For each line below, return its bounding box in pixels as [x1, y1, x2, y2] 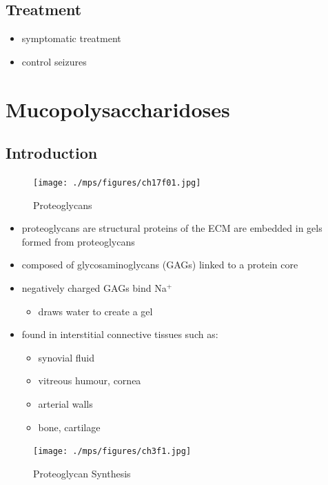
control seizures [21, 54, 87, 68]
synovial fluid [38, 350, 94, 364]
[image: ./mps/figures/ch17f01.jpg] [33, 177, 201, 188]
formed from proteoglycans [21, 234, 135, 248]
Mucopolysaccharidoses [6, 95, 230, 123]
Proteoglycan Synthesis [33, 466, 131, 480]
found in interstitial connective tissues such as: [21, 327, 218, 342]
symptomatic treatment [21, 31, 121, 46]
